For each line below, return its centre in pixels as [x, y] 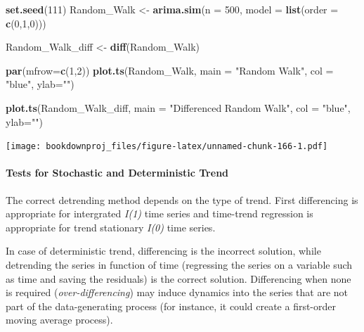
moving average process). [59, 320]
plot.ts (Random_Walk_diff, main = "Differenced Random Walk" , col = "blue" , [178, 107]
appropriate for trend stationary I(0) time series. [111, 227]
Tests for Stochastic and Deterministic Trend [117, 173]
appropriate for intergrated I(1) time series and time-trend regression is [160, 213]
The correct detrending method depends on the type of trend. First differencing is [182, 199]
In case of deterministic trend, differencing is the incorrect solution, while [163, 251]
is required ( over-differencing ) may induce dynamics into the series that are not [177, 292]
